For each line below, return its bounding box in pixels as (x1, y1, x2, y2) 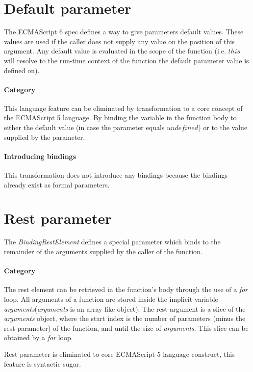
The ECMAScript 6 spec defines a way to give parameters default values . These (4, 27, 244, 37)
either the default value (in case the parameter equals (4, 122, 165, 133)
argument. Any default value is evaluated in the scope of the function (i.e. (4, 46, 226, 56)
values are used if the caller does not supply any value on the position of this (4, 36, 235, 46)
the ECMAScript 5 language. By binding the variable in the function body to (4, 112, 237, 123)
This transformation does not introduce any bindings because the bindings (4, 170, 228, 180)
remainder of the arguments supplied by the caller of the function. (4, 246, 202, 256)
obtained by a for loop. (4, 332, 73, 343)
